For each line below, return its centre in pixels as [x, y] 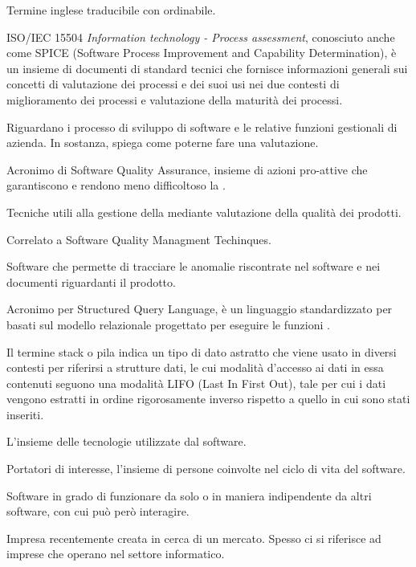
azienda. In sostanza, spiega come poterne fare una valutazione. [163, 143]
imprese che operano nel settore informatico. [116, 554]
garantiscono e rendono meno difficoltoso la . [116, 185]
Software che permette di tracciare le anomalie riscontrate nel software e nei [194, 266]
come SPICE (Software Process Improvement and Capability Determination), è [202, 53]
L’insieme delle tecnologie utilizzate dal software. [126, 441]
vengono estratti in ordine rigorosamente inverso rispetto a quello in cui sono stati [208, 399]
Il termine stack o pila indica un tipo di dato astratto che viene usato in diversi [202, 351]
